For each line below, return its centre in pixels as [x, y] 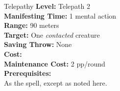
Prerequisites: [28, 73]
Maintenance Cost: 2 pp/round [55, 63]
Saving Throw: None [38, 44]
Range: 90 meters [32, 25]
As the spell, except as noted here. [56, 82]
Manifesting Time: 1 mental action [60, 15]
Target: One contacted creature [52, 34]
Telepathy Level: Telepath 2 [47, 6]
